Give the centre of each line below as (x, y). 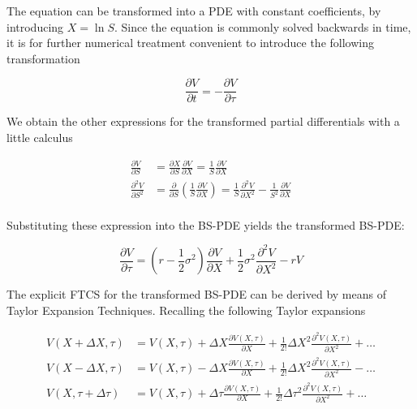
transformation (43, 58)
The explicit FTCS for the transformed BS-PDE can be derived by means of (196, 294)
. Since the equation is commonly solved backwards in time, (263, 26)
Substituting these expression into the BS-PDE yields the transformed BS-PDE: (206, 224)
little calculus (40, 138)
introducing (35, 26)
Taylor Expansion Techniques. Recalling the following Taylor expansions (186, 310)
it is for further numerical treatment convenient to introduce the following (190, 43)
